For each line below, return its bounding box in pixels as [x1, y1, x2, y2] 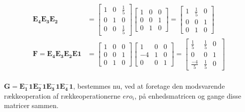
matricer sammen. [4, 100, 59, 111]
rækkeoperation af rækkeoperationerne [4, 90, 121, 101]
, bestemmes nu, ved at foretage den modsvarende [73, 81, 225, 91]
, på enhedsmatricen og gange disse [134, 90, 242, 101]
